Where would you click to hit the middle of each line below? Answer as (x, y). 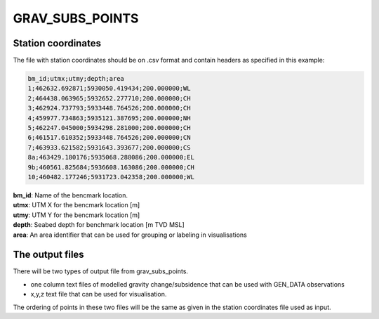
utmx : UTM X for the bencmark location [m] (77, 205)
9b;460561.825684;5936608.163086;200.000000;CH (111, 167)
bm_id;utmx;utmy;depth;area (76, 79)
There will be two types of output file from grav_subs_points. (101, 271)
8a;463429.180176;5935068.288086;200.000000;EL (111, 157)
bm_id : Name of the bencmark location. (71, 195)
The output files (48, 255)
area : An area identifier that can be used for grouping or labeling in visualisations (130, 235)
